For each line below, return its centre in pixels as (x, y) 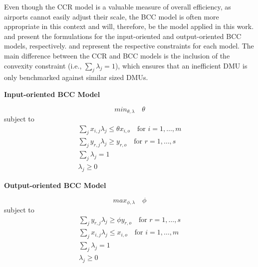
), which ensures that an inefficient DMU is (181, 65)
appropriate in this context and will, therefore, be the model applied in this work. (129, 26)
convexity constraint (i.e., (43, 65)
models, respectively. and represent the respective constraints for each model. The (129, 46)
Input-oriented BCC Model (52, 94)
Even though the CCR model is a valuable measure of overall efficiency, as (118, 6)
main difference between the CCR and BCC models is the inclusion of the (117, 55)
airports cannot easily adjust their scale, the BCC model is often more (112, 16)
